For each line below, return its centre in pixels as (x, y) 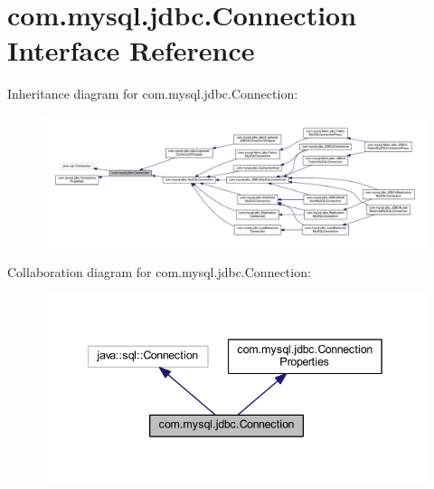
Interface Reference (131, 50)
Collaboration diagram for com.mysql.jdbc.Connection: (159, 272)
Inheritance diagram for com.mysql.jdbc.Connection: (153, 94)
